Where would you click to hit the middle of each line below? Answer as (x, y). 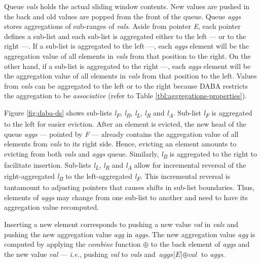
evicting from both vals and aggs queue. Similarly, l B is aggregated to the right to (131, 154)
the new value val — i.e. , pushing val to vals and (80, 254)
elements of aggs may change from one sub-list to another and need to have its (126, 197)
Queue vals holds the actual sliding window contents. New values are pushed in (127, 6)
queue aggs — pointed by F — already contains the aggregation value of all (121, 134)
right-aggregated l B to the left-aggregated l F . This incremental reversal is (117, 177)
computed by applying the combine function (72, 244)
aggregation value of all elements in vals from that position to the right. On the (127, 55)
